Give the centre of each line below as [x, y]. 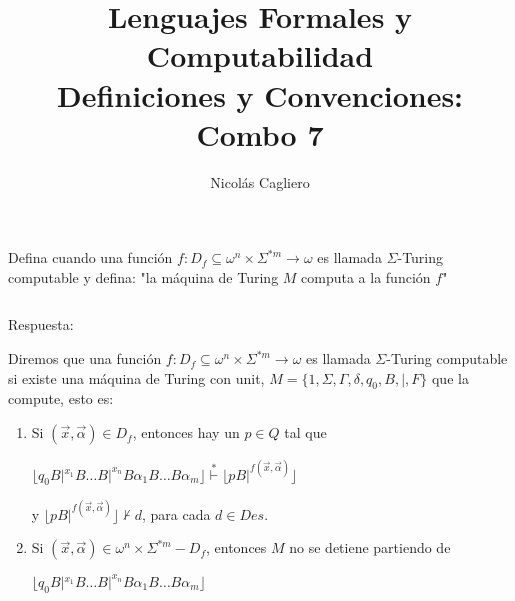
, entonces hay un [186, 432]
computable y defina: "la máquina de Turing [143, 276]
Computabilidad [260, 55]
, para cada [176, 513]
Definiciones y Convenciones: [260, 94]
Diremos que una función [85, 358]
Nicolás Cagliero [260, 181]
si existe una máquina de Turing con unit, [136, 377]
